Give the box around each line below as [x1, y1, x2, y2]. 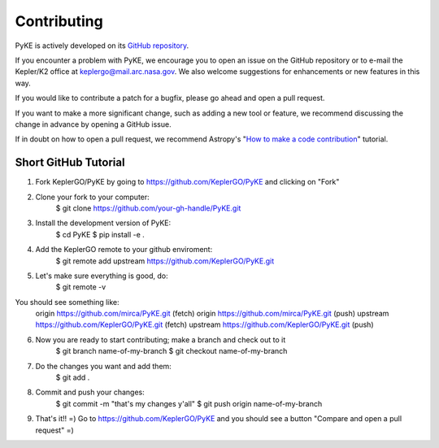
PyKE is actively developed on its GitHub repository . [15, 41, 189, 50]
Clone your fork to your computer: [35, 192, 150, 202]
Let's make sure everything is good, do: [35, 271, 168, 281]
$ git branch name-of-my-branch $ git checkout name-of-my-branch [55, 346, 288, 356]
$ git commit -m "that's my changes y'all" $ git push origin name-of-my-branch [55, 398, 323, 408]
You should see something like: [15, 297, 120, 307]
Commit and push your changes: [35, 387, 146, 398]
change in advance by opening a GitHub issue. [15, 119, 172, 129]
